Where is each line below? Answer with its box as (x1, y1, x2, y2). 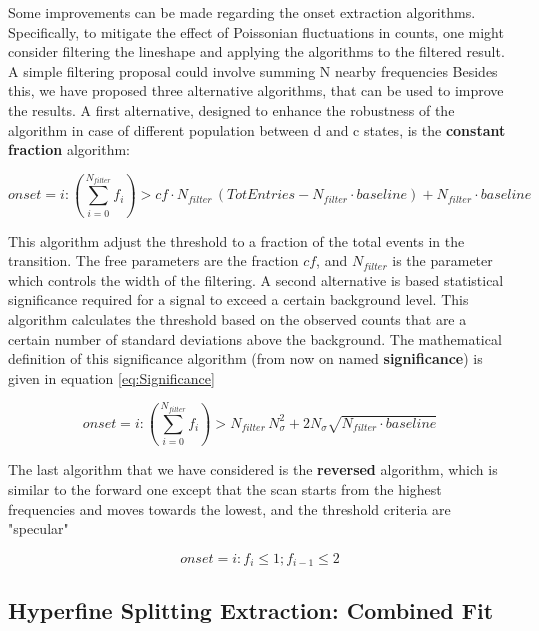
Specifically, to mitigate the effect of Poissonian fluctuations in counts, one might (8, 21, 504, 42)
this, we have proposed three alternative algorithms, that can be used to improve (8, 80, 504, 101)
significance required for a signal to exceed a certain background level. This (8, 289, 469, 310)
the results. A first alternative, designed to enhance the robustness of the (8, 99, 455, 120)
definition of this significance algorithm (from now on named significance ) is (8, 348, 483, 369)
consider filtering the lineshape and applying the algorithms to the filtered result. (8, 41, 505, 62)
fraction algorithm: (8, 139, 130, 160)
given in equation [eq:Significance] (8, 367, 215, 388)
